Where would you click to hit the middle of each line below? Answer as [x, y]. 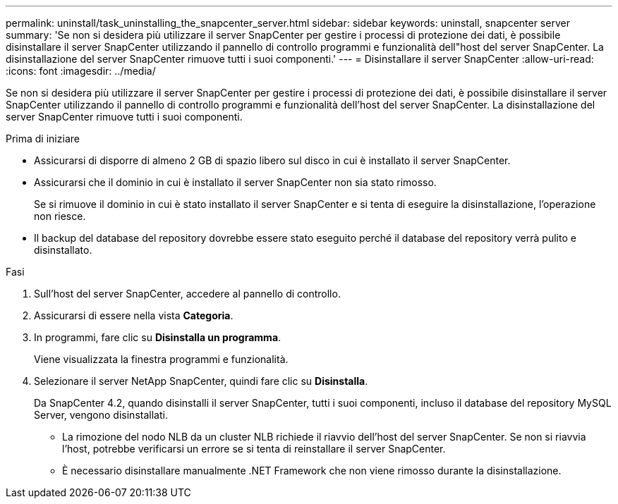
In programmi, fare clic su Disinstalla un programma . [158, 337]
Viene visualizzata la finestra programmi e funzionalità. [161, 359]
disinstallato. [63, 250]
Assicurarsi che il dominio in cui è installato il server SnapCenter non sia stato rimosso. [235, 182]
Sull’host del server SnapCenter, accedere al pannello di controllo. [187, 294]
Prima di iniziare [43, 139]
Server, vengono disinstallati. [101, 415]
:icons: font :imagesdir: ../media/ [81, 71]
